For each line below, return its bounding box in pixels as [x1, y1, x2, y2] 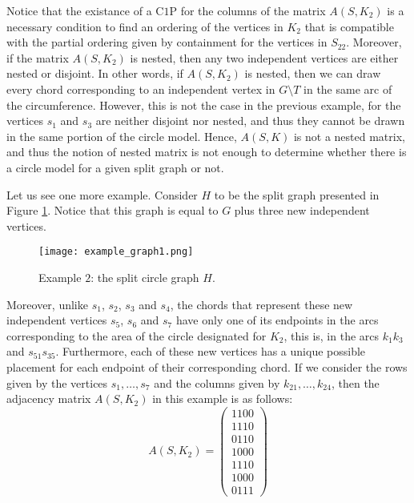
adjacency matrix [6, 390, 91, 407]
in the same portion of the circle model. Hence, [6, 127, 237, 144]
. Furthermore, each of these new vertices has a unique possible [55, 343, 366, 360]
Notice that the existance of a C [6, 2, 164, 18]
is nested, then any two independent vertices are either [130, 49, 399, 66]
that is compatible [304, 18, 394, 34]
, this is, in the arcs [283, 327, 380, 344]
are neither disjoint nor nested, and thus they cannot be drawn [95, 112, 405, 129]
